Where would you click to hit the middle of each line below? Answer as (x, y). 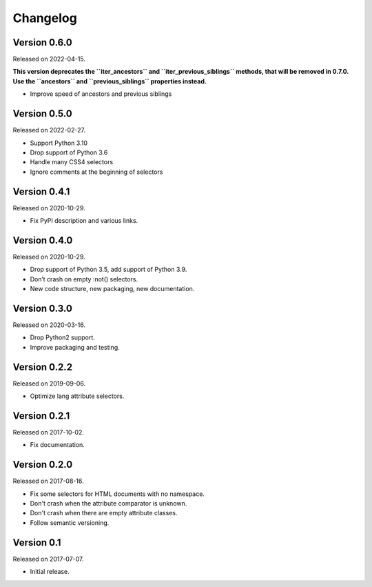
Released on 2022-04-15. (49, 59)
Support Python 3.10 (59, 143)
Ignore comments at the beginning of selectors (96, 172)
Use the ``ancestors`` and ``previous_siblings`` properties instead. (110, 81)
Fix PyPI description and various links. (84, 220)
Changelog (45, 18)
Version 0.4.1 (41, 191)
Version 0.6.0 (42, 42)
